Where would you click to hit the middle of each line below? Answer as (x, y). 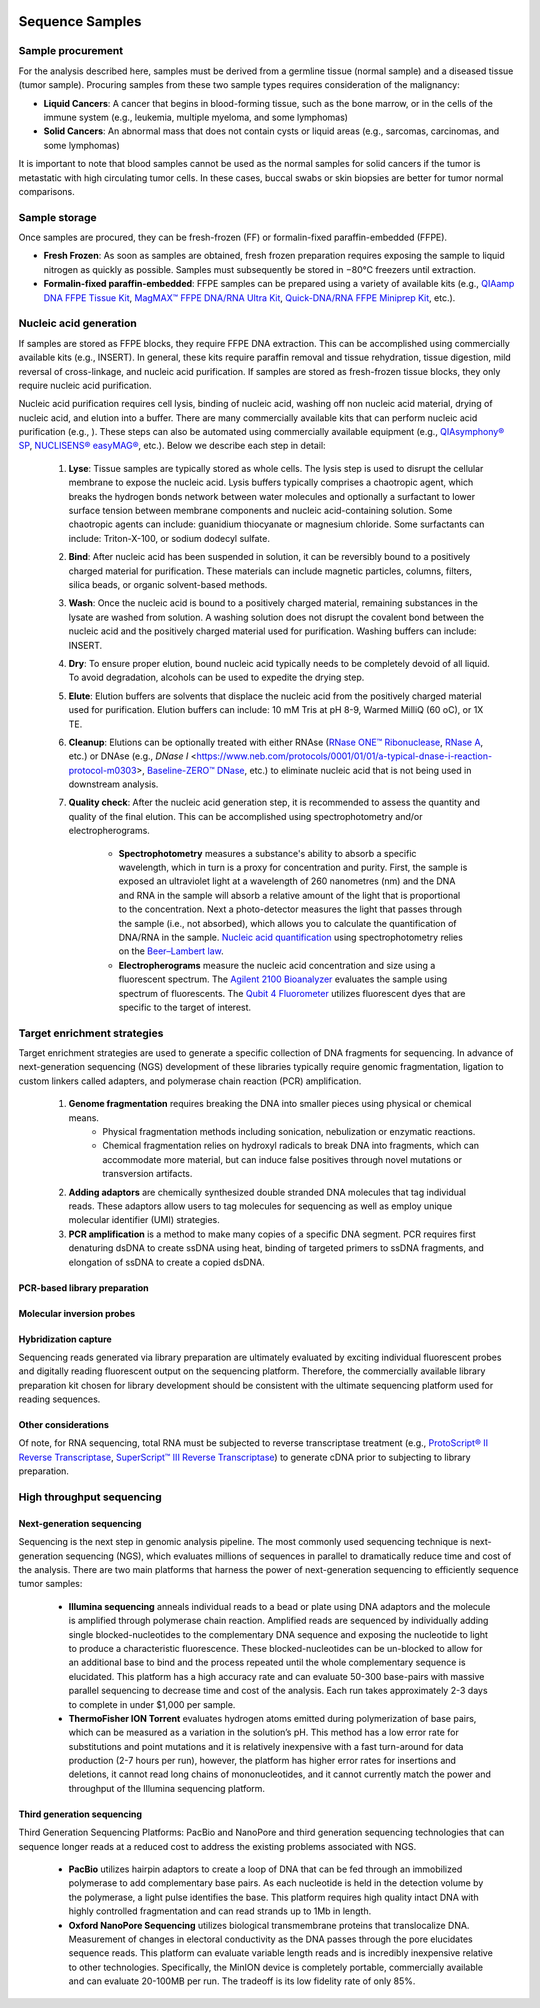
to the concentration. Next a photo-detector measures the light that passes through (290, 909)
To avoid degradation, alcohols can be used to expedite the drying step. (216, 677)
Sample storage (57, 217)
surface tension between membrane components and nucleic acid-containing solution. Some (260, 511)
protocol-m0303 (102, 770)
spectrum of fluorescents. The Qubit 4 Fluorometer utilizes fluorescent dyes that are (292, 993)
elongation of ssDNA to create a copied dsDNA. (166, 1262)
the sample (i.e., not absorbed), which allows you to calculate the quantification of (287, 923)
